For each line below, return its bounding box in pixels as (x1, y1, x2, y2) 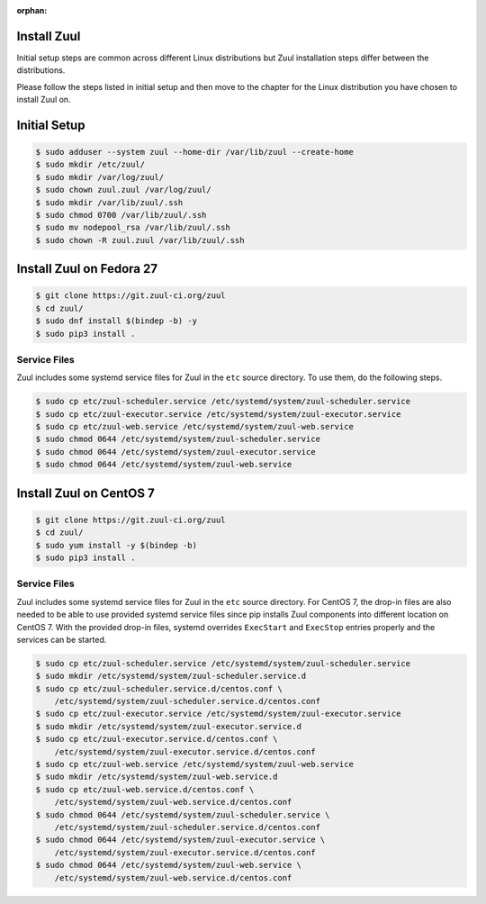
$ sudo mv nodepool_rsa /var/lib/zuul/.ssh (35, 222, 231, 233)
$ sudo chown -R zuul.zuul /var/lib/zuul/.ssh (35, 235, 245, 245)
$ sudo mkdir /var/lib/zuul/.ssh (35, 197, 184, 207)
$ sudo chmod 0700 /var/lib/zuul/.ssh (35, 210, 207, 221)
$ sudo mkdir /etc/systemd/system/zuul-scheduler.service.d (35, 671, 307, 682)
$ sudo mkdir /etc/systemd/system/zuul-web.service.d (35, 772, 278, 782)
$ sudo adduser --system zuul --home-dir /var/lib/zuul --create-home (35, 147, 355, 158)
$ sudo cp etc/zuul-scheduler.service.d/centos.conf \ (35, 683, 283, 693)
